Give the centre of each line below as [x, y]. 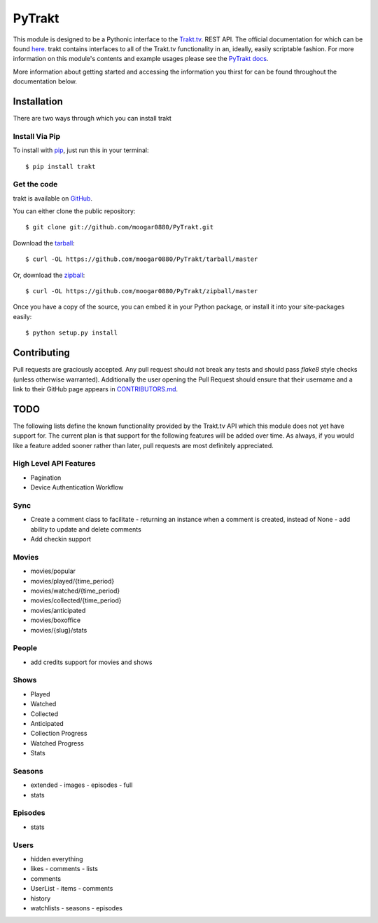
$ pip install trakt [61, 166]
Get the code [35, 184]
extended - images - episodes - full [82, 785]
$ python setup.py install [72, 333]
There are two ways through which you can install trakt [92, 119]
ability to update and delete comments [86, 529]
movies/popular [53, 571]
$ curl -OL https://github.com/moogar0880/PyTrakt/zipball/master [142, 291]
